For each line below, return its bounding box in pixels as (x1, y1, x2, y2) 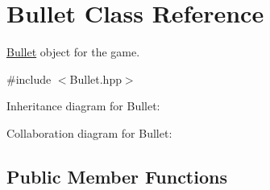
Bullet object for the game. (6, 43, 140, 60)
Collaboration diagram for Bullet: (6, 124, 172, 141)
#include (6, 70, 52, 87)
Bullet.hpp (69, 70, 122, 87)
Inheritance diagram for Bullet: (6, 97, 160, 114)
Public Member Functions (6, 163, 227, 188)
